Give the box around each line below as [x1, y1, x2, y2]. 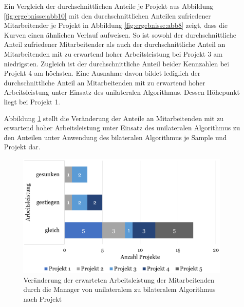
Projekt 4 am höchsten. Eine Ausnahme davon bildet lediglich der [4, 68, 201, 78]
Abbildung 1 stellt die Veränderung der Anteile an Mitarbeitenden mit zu [4, 113, 224, 123]
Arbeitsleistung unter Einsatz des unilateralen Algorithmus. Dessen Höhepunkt [4, 87, 240, 97]
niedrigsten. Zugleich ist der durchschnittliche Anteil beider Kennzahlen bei [4, 58, 229, 68]
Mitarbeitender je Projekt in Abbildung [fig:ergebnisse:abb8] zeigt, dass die [4, 20, 228, 30]
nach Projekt [23, 293, 62, 304]
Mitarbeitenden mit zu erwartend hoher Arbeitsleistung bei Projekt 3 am [4, 48, 223, 59]
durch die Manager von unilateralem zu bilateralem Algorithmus [23, 284, 216, 294]
